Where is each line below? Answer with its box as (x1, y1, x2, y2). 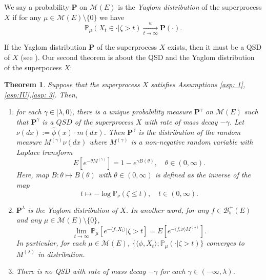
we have (99, 11, 125, 22)
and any (16, 214, 42, 225)
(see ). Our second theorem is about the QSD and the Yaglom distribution (21, 51, 255, 62)
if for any (12, 11, 42, 22)
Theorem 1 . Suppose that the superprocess (4, 79, 140, 90)
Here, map (16, 169, 49, 180)
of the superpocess (4, 62, 62, 72)
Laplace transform (16, 146, 73, 157)
